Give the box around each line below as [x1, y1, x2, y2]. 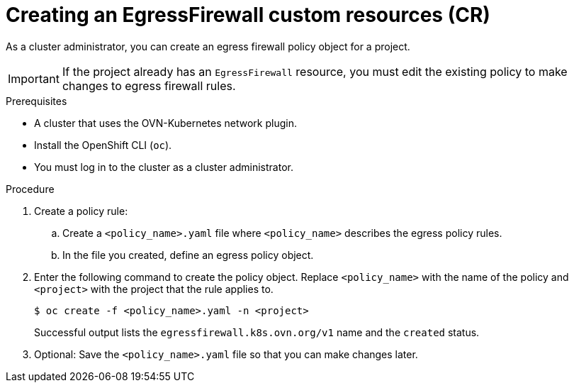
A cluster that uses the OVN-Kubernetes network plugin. [34, 116, 297, 129]
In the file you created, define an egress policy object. [62, 248, 314, 261]
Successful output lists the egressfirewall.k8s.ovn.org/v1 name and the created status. [34, 326, 480, 338]
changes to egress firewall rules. [62, 78, 236, 93]
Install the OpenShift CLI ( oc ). [34, 138, 172, 151]
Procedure [6, 182, 55, 195]
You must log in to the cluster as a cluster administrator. [34, 160, 293, 173]
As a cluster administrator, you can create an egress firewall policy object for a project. [6, 40, 410, 52]
